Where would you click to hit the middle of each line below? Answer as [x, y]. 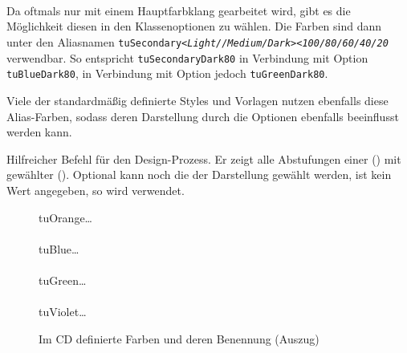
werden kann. [39, 132]
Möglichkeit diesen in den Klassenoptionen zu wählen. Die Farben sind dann [194, 26]
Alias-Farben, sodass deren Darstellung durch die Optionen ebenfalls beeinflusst [203, 116]
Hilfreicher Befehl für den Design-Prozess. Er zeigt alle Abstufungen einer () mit [204, 158]
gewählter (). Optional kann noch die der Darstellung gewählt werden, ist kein [199, 174]
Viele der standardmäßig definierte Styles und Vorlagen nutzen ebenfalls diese [197, 100]
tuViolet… [63, 312]
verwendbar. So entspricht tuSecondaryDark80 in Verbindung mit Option [187, 57]
